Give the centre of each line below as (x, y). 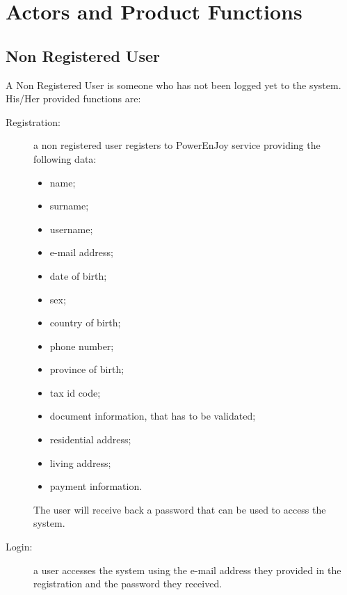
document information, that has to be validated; (153, 416)
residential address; (90, 439)
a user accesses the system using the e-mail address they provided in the (187, 570)
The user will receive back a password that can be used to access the (180, 509)
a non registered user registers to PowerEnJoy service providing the (177, 145)
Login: (19, 547)
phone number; (82, 346)
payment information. (96, 486)
